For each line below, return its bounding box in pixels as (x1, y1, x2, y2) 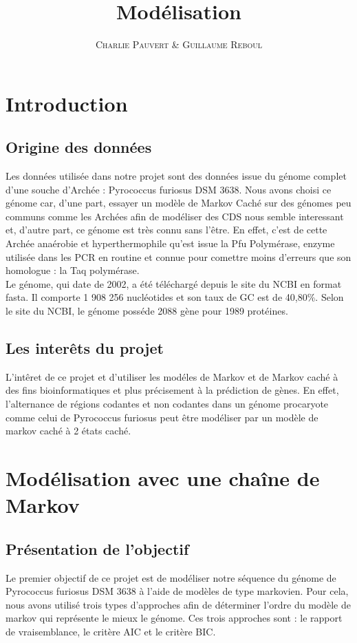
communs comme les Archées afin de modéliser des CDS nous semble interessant (6, 209, 344, 223)
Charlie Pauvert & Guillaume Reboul (95, 37, 263, 52)
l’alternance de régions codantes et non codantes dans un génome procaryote (6, 397, 329, 411)
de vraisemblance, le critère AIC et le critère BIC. (6, 624, 216, 638)
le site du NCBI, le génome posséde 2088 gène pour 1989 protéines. (6, 304, 288, 318)
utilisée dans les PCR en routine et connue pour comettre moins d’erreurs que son (6, 249, 351, 264)
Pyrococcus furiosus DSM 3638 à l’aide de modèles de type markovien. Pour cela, (6, 584, 349, 598)
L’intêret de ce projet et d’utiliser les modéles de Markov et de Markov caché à (6, 369, 338, 383)
